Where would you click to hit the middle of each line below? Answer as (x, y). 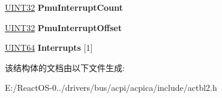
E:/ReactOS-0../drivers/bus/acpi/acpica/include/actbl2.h (111, 88)
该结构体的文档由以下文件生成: (65, 67)
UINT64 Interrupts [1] (49, 48)
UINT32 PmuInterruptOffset (63, 27)
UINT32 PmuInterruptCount (64, 7)
